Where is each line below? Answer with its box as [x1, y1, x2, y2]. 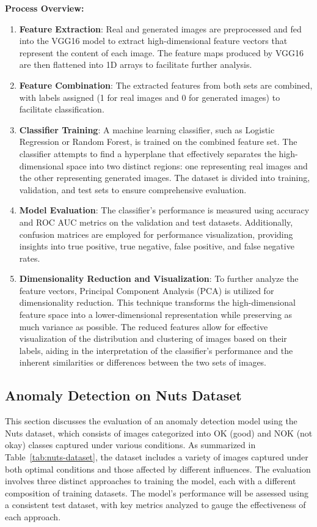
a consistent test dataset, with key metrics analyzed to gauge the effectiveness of [5, 498, 306, 511]
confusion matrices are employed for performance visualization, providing [19, 227, 293, 240]
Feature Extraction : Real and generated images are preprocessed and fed [19, 22, 302, 35]
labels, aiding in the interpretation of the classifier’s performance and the [19, 344, 293, 356]
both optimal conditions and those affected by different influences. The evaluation [5, 462, 311, 475]
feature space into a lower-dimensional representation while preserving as [19, 308, 293, 321]
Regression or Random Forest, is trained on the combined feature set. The [19, 135, 297, 148]
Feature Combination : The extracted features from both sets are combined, [19, 78, 313, 91]
